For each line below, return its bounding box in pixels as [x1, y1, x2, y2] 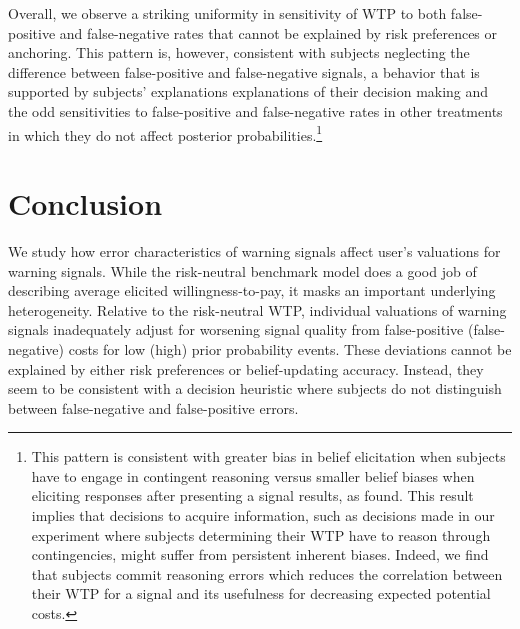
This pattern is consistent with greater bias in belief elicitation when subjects [31, 446, 506, 467]
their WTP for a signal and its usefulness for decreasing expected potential [31, 583, 491, 604]
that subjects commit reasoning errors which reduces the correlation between [31, 563, 503, 584]
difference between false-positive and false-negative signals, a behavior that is [8, 61, 480, 82]
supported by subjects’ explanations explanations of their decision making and [8, 81, 489, 102]
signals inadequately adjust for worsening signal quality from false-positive [8, 319, 464, 340]
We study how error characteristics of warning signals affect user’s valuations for [8, 240, 501, 261]
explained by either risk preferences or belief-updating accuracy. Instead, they [8, 358, 484, 379]
